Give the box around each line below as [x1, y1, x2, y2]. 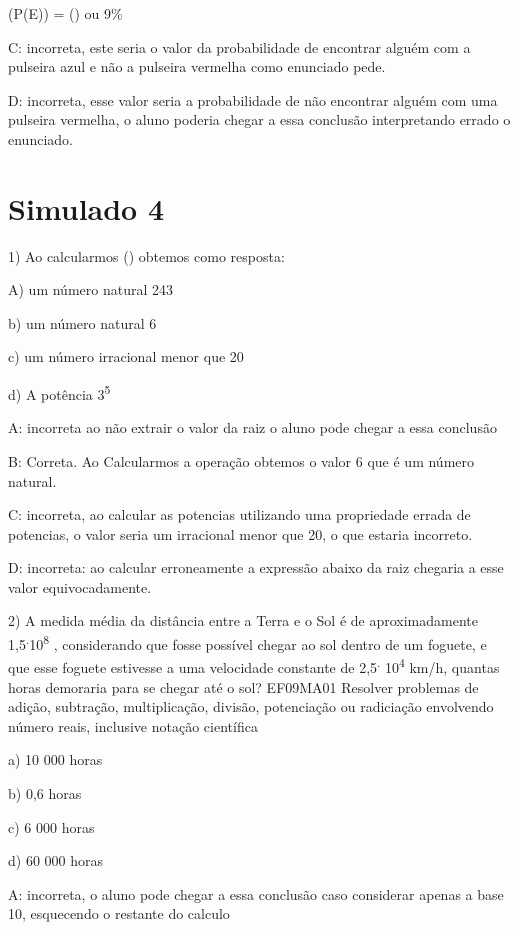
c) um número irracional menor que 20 [8, 346, 244, 367]
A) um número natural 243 [8, 279, 173, 300]
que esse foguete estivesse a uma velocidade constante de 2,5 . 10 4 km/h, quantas [8, 654, 500, 677]
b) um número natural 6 [8, 312, 157, 333]
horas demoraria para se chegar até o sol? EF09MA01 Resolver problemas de [8, 676, 479, 697]
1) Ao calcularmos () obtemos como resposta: [8, 245, 285, 266]
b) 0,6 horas [8, 782, 82, 803]
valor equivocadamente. [8, 576, 152, 597]
